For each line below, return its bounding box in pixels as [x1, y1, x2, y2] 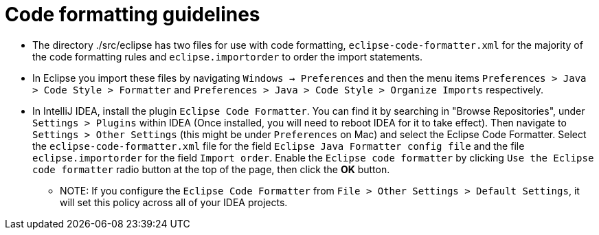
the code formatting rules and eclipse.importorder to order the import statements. [32, 50, 423, 63]
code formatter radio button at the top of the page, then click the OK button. [32, 163, 390, 175]
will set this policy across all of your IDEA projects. [60, 196, 288, 208]
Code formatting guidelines [5, 3, 260, 26]
